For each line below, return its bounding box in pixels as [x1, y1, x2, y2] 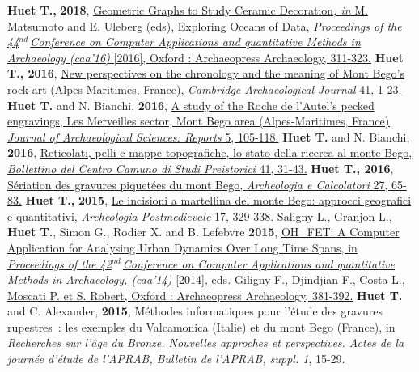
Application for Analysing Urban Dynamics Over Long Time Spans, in [7, 239, 358, 256]
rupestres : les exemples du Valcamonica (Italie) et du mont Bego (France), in [7, 318, 396, 335]
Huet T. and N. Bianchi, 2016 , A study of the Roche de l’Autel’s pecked [7, 96, 375, 113]
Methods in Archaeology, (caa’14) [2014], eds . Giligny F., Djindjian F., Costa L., [7, 271, 405, 288]
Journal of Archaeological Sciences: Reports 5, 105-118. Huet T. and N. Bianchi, [7, 128, 410, 145]
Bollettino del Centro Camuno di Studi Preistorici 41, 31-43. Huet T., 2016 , [7, 159, 394, 176]
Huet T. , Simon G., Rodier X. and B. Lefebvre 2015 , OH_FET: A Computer [7, 223, 400, 240]
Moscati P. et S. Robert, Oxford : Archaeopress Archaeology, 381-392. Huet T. [7, 286, 403, 303]
